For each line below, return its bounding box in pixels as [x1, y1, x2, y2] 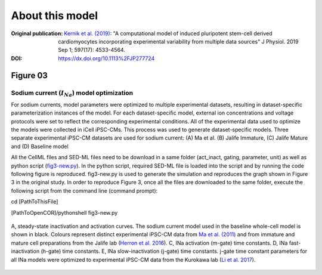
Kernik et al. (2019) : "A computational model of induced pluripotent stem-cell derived [63, 30, 273, 37]
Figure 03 [11, 70, 48, 81]
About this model [11, 9, 98, 22]
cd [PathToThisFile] [11, 198, 58, 205]
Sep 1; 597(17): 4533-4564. [58, 47, 125, 54]
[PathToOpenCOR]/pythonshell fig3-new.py [11, 209, 118, 216]
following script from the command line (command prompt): [11, 187, 158, 194]
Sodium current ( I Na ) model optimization [11, 88, 134, 98]
